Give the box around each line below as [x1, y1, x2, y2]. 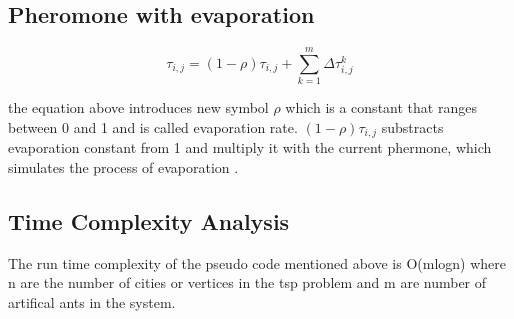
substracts [381, 116, 444, 137]
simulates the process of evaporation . [8, 156, 239, 177]
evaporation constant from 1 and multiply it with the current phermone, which [8, 137, 492, 158]
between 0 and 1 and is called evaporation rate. [8, 116, 298, 137]
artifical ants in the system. [8, 291, 176, 312]
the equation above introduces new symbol [8, 97, 269, 118]
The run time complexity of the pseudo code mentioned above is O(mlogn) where [8, 252, 506, 273]
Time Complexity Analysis [8, 205, 290, 236]
